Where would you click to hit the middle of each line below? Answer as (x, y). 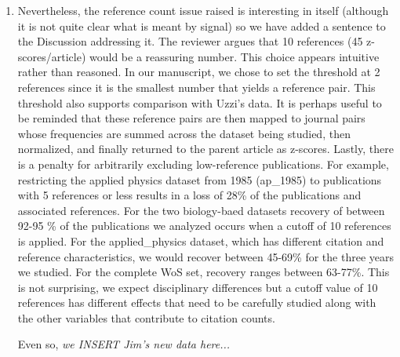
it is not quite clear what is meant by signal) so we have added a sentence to (202, 25)
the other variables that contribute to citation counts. (146, 317)
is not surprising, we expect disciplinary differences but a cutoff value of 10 (198, 287)
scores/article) (52, 56)
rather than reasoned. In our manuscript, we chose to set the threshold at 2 (199, 72)
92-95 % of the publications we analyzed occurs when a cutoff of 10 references (204, 226)
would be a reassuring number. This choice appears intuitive (235, 56)
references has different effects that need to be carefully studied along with (197, 302)
